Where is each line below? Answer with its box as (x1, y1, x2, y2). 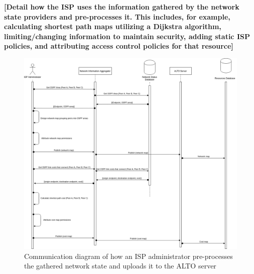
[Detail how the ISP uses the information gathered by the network (4, 2, 239, 12)
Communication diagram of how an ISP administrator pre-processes (24, 250, 233, 261)
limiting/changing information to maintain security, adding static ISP (4, 31, 250, 41)
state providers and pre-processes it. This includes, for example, (4, 11, 230, 22)
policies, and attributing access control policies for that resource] (4, 41, 233, 51)
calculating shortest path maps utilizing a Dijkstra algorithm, (4, 21, 221, 32)
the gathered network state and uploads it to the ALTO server (24, 260, 216, 271)
